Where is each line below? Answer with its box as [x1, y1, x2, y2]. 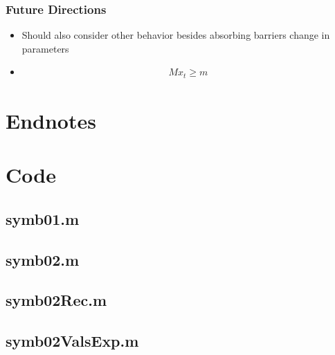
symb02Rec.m [6, 289, 107, 311]
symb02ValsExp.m [6, 330, 139, 352]
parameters [21, 41, 69, 55]
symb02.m [6, 248, 80, 270]
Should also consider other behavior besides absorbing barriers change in [21, 28, 330, 42]
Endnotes [6, 106, 96, 134]
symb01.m [6, 208, 80, 229]
